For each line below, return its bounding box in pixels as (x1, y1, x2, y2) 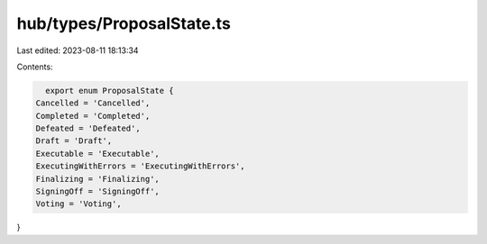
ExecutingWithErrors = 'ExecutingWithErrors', (35, 161, 245, 171)
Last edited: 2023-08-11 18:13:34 (16, 45, 139, 56)
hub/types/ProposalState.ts (16, 14, 232, 33)
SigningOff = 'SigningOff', (35, 186, 160, 197)
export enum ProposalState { (45, 86, 175, 95)
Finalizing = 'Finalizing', (35, 174, 160, 184)
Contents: (16, 61, 53, 72)
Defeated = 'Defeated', (35, 123, 142, 134)
